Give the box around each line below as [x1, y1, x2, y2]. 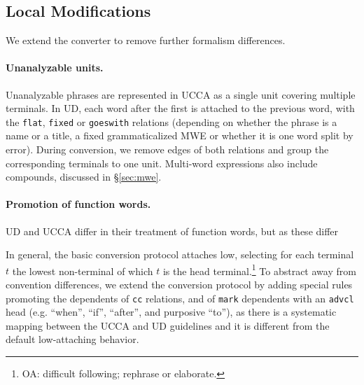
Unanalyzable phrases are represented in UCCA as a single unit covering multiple [6, 87, 356, 101]
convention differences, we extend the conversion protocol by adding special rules [6, 277, 353, 292]
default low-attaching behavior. [6, 332, 139, 346]
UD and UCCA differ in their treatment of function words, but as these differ [6, 223, 339, 238]
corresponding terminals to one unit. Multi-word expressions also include [6, 155, 318, 170]
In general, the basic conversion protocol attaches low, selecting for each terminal [6, 247, 354, 262]
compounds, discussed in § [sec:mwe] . [6, 169, 162, 184]
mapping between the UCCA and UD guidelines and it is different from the [6, 318, 330, 332]
